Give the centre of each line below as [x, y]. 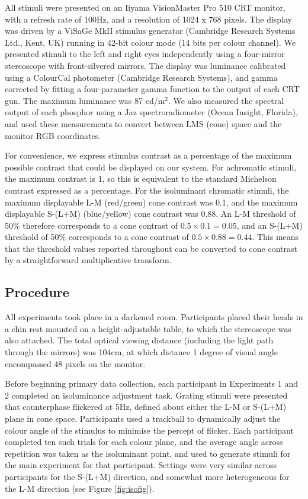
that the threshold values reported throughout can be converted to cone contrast [151, 248]
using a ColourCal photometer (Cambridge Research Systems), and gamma [141, 77]
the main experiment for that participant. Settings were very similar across [141, 465]
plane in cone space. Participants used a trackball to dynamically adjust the [143, 419]
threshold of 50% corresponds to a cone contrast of [97, 237]
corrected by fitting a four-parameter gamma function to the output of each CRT [152, 89]
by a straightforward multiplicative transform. [88, 260]
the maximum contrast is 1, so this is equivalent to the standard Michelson [141, 179]
